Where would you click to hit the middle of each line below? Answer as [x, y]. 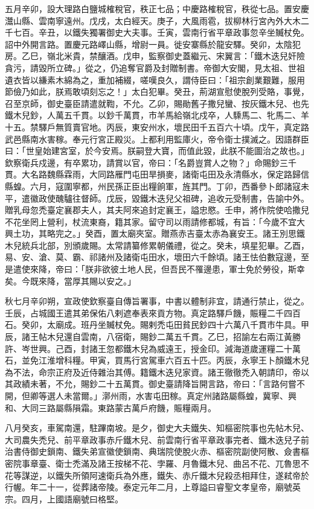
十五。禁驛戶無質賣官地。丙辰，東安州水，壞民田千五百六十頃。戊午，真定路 [157, 126]
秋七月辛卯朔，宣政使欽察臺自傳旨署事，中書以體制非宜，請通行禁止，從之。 [157, 301]
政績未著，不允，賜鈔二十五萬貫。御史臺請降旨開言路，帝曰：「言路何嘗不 [159, 384]
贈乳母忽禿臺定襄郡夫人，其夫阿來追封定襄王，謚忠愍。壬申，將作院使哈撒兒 [157, 210]
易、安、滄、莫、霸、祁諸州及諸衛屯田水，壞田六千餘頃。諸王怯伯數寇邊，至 [157, 257]
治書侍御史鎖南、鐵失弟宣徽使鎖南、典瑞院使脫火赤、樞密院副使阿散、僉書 [153, 451]
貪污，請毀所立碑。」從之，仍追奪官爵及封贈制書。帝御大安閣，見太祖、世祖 [155, 67]
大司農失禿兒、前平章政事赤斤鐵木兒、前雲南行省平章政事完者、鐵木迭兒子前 [157, 439]
